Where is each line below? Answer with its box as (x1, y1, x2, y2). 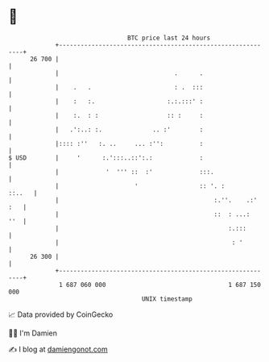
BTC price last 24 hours (127, 34, 211, 42)
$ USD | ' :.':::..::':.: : (8, 153, 204, 162)
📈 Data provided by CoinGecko (8, 310, 114, 319)
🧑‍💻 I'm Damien (8, 328, 58, 338)
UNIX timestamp (141, 294, 193, 303)
